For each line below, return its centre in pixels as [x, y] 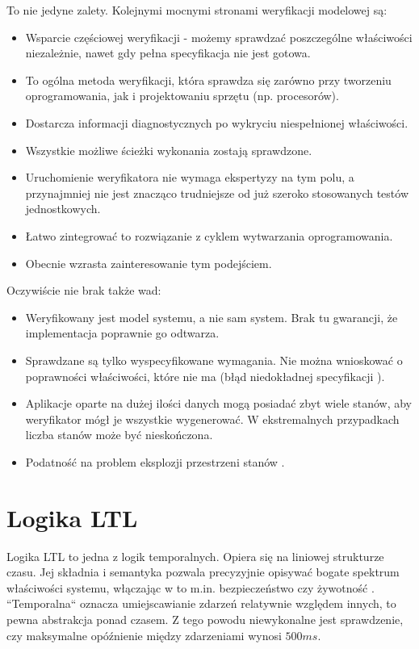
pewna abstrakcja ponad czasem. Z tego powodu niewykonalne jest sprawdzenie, [205, 619]
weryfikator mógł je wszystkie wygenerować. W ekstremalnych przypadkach [212, 419]
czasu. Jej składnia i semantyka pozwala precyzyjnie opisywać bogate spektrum [203, 572]
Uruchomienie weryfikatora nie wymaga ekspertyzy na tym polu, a [190, 177]
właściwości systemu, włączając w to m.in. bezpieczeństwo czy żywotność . [191, 587]
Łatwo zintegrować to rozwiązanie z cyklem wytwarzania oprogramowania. [209, 235]
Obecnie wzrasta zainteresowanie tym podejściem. [149, 263]
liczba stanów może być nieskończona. [119, 435]
